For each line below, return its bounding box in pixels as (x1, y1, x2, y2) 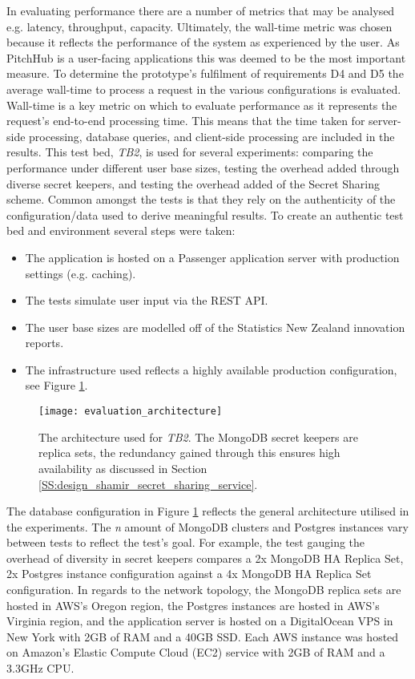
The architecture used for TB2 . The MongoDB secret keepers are (38, 428, 358, 445)
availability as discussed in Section (38, 459, 207, 476)
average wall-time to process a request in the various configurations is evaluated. (6, 80, 401, 97)
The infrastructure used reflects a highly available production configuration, (25, 361, 397, 378)
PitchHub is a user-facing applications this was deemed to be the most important (6, 49, 406, 66)
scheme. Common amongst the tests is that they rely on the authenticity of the (6, 191, 396, 208)
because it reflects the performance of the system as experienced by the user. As (6, 34, 400, 51)
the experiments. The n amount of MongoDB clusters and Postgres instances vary (6, 518, 409, 535)
